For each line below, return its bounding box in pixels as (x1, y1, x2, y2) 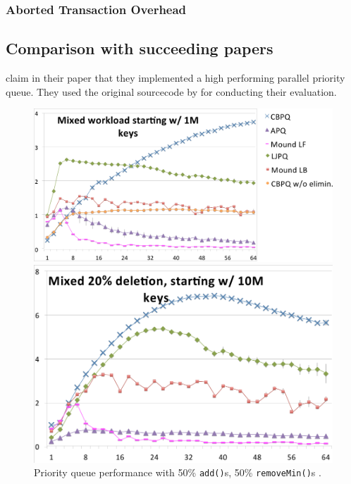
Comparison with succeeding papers (6, 37, 273, 59)
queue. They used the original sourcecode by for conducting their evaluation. (6, 84, 337, 99)
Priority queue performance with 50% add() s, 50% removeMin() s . (34, 465, 321, 480)
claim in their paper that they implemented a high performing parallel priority (6, 70, 345, 85)
